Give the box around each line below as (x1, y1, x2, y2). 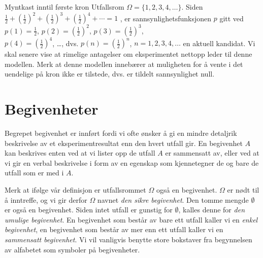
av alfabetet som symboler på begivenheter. (5, 244, 140, 254)
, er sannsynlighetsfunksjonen (120, 13, 212, 23)
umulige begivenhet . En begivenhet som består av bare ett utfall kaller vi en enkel (5, 214, 258, 225)
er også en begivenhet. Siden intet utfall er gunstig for (5, 204, 173, 215)
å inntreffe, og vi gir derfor (5, 194, 87, 205)
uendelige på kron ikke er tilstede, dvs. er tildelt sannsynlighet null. (5, 68, 215, 79)
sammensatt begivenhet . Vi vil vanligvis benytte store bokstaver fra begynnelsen (5, 234, 252, 244)
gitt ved (219, 13, 244, 23)
